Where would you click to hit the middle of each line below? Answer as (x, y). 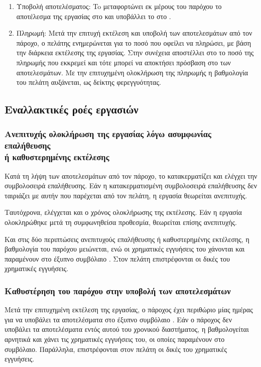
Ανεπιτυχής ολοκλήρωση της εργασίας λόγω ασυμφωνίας (108, 134)
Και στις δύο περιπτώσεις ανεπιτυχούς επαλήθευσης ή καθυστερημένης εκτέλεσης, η (127, 239)
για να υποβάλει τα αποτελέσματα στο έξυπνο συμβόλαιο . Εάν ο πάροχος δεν (118, 319)
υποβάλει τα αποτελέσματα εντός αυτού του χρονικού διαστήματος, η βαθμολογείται (127, 329)
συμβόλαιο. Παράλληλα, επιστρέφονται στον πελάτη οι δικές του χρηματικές (116, 349)
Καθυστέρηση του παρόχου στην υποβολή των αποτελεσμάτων (118, 290)
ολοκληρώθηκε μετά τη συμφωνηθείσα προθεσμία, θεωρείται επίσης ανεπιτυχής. (121, 222)
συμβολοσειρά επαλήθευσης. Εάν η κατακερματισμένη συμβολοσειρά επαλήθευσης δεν (131, 186)
